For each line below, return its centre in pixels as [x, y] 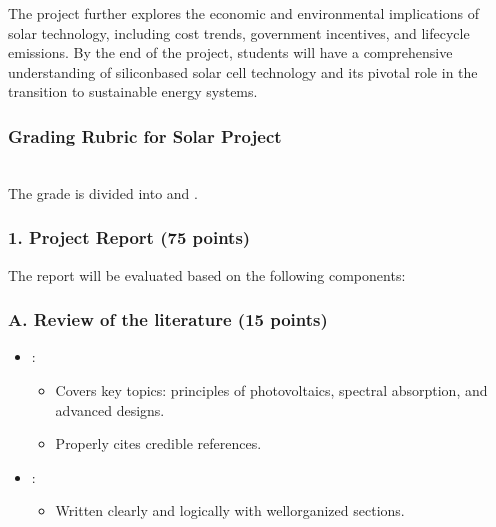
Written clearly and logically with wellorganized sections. [230, 510]
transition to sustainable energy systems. [133, 91]
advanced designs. [110, 409]
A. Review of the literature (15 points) [168, 319]
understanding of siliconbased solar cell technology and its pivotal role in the [243, 71]
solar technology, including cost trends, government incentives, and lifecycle [239, 32]
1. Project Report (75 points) [129, 237]
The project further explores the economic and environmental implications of [243, 13]
